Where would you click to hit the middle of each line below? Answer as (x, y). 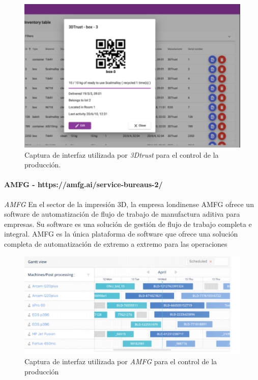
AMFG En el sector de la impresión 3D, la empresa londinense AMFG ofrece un (129, 204)
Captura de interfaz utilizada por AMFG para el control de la (121, 361)
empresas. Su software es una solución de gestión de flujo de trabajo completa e (128, 224)
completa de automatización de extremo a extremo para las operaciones (116, 244)
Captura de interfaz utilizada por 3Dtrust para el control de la (122, 154)
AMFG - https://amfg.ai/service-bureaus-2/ (83, 184)
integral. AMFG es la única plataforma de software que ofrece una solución (121, 234)
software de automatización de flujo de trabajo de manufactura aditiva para (122, 214)
